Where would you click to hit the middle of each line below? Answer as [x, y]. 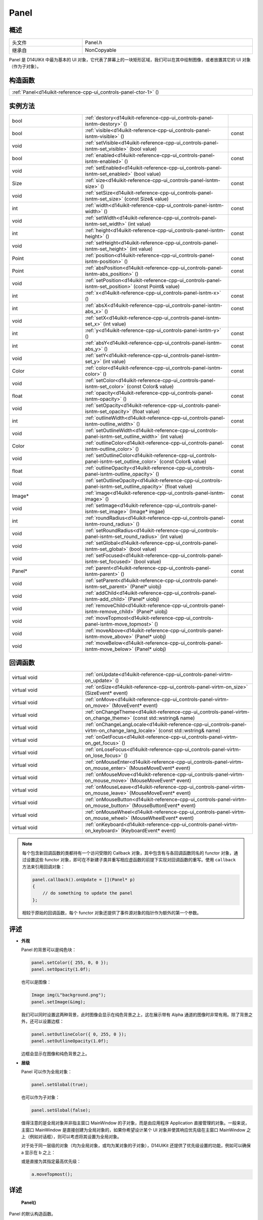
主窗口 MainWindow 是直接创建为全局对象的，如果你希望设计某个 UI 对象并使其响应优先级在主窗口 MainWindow [133, 1130]
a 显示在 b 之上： [38, 1152]
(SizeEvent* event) [106, 693]
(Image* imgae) [147, 511]
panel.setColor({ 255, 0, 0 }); [70, 962]
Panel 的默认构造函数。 [32, 1214]
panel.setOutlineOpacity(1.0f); [70, 1041]
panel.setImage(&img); [58, 1002]
